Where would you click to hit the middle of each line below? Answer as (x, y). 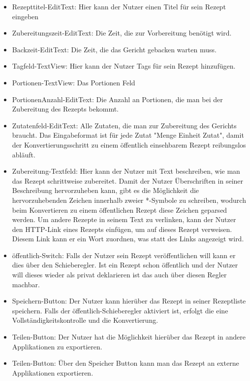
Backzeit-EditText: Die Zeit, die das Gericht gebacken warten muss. (114, 49)
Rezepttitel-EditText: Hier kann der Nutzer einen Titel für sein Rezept (119, 6)
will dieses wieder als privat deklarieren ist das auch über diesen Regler (119, 275)
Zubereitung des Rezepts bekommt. (65, 109)
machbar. (26, 284)
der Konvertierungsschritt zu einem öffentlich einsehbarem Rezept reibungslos (129, 144)
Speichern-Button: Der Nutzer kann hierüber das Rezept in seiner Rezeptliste (129, 301)
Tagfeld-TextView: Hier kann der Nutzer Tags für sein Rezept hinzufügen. (124, 66)
